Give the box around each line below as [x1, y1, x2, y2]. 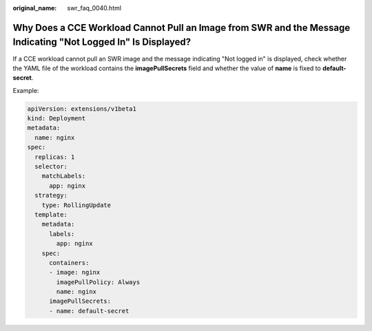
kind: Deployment [27, 114, 86, 122]
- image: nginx [49, 268, 101, 277]
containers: [49, 259, 90, 266]
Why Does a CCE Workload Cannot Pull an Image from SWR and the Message [12, 21, 351, 34]
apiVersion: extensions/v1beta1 [27, 105, 137, 113]
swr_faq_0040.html [67, 4, 122, 12]
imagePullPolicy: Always [56, 278, 141, 286]
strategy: [34, 191, 68, 200]
